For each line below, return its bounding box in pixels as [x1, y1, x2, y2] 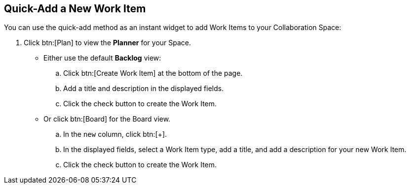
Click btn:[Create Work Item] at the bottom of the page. [63, 69, 243, 78]
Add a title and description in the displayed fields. [63, 84, 224, 93]
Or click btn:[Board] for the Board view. [43, 115, 171, 124]
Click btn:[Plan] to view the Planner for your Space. [24, 38, 191, 47]
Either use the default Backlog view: [43, 54, 161, 63]
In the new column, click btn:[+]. [63, 130, 167, 139]
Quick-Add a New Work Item [4, 2, 146, 15]
